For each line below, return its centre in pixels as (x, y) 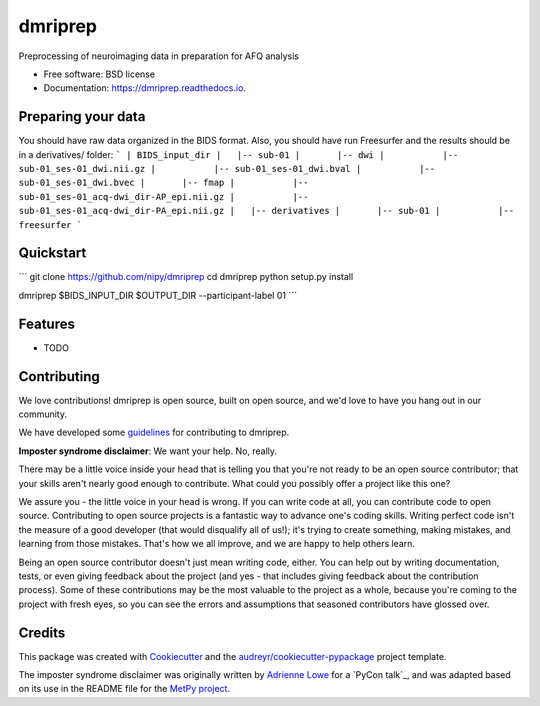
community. (42, 414)
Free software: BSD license (99, 74)
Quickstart (52, 253)
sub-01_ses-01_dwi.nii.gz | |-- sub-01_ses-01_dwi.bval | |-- (226, 169)
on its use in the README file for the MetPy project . (124, 689)
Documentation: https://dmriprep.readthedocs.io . (145, 88)
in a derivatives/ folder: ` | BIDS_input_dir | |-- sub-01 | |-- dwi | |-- (238, 154)
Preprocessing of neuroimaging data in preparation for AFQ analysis (159, 56)
